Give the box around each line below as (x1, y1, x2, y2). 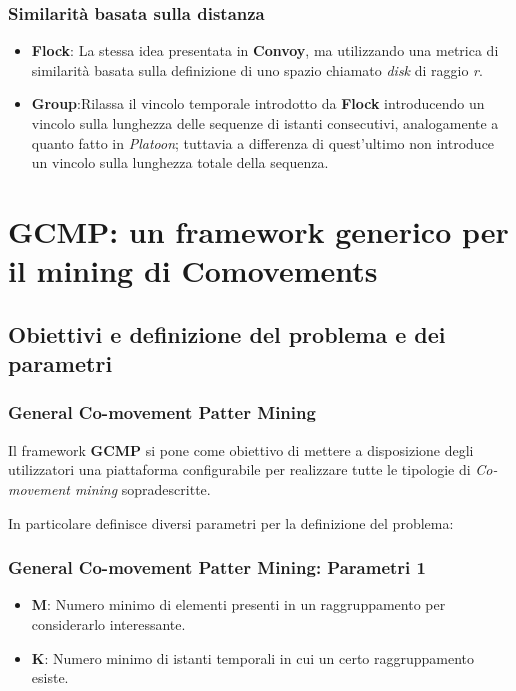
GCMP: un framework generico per (8, 210, 509, 251)
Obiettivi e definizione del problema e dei (8, 318, 446, 349)
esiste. (31, 667, 69, 688)
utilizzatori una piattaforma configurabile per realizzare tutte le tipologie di (8, 459, 471, 480)
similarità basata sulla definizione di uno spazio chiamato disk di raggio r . (31, 59, 483, 80)
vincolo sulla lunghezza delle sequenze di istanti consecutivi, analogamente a (31, 113, 499, 133)
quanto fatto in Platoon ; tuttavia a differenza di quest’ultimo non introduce (31, 132, 495, 153)
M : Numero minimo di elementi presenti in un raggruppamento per (31, 594, 446, 615)
